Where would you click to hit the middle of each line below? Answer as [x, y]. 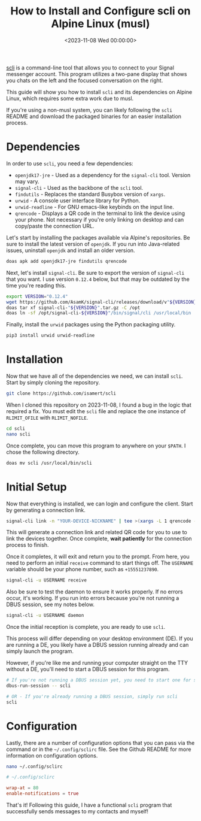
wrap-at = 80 [22, 788]
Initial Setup [36, 487]
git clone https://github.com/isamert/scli [61, 393]
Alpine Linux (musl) [100, 24]
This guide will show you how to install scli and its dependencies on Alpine [99, 92]
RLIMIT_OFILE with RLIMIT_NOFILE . [47, 417]
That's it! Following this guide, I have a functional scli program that [89, 805]
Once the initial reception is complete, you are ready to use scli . [86, 627]
